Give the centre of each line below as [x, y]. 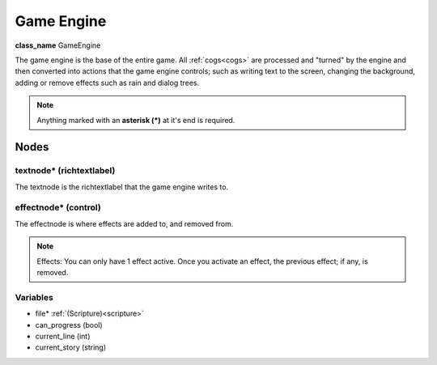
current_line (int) [63, 336]
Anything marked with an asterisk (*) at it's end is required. [136, 120]
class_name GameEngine [58, 45]
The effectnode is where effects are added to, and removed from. [124, 223]
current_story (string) [71, 347]
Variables [34, 297]
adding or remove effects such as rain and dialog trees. [107, 83]
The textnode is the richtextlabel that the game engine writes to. [122, 187]
